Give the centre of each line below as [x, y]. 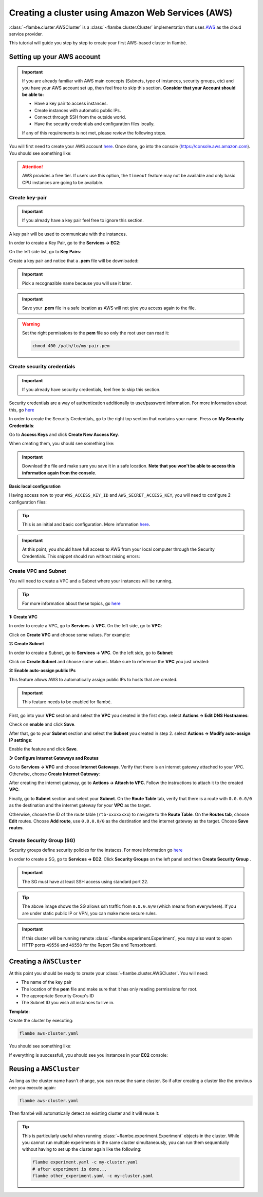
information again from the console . [59, 473]
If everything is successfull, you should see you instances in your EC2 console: [88, 1055]
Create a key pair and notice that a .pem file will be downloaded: [74, 261]
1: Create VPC [23, 617]
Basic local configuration [35, 486]
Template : [19, 1011]
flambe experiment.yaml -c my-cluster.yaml [85, 1162]
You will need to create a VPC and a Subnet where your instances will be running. [91, 581]
